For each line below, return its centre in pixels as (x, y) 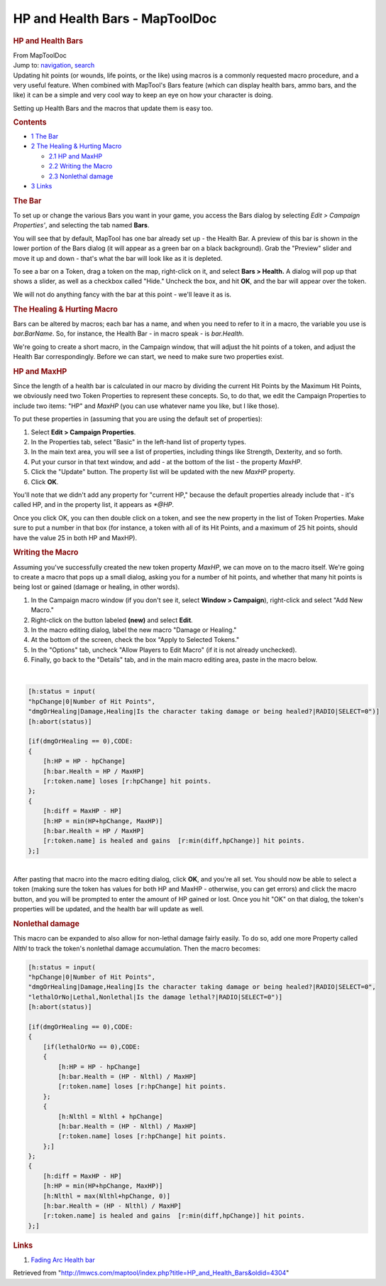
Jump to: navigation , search (54, 65)
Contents (30, 122)
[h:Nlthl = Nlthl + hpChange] (110, 1116)
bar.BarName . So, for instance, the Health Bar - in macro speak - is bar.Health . (128, 333)
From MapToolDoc (40, 55)
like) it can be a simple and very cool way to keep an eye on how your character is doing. (143, 95)
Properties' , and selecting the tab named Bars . (81, 225)
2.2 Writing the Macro (81, 166)
